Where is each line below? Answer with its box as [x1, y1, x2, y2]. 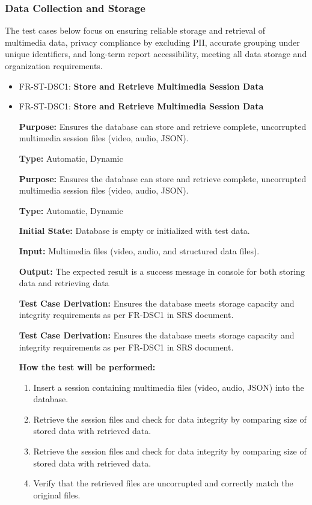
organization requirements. [5, 60, 103, 72]
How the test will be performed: [19, 361, 156, 373]
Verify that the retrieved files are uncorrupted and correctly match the [33, 477, 293, 489]
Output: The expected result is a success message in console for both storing [19, 265, 305, 277]
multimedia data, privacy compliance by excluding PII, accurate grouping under [5, 35, 300, 48]
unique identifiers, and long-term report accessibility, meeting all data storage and [5, 47, 307, 60]
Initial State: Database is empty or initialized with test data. [19, 224, 250, 237]
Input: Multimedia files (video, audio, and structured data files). [19, 244, 260, 257]
